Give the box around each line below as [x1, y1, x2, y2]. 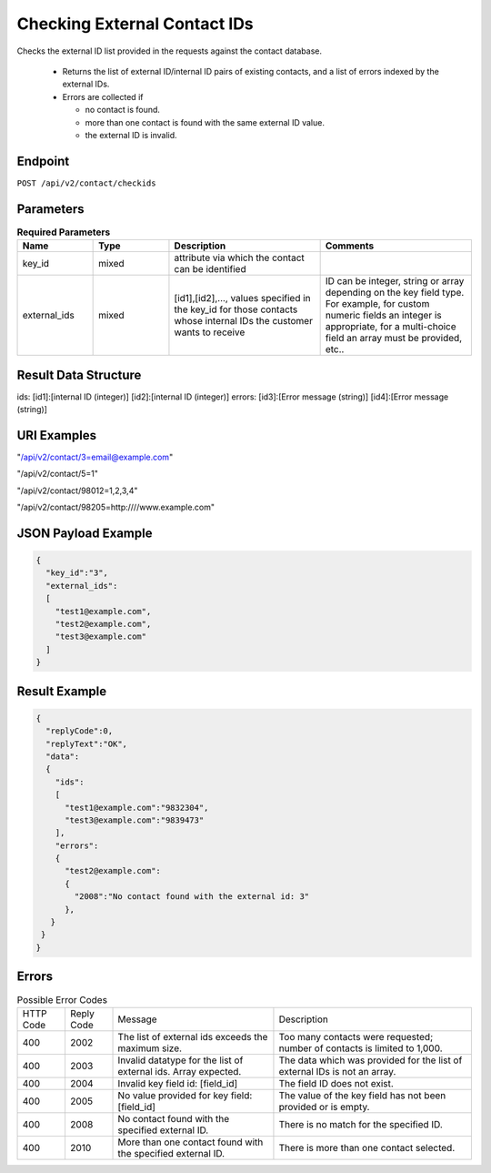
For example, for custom [325, 298, 430, 310]
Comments [325, 239, 375, 252]
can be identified [174, 263, 246, 276]
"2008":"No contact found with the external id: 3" [74, 892, 310, 902]
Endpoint [16, 153, 70, 168]
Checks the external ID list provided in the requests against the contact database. [16, 46, 323, 56]
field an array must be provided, [325, 332, 463, 345]
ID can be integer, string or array [325, 275, 465, 288]
